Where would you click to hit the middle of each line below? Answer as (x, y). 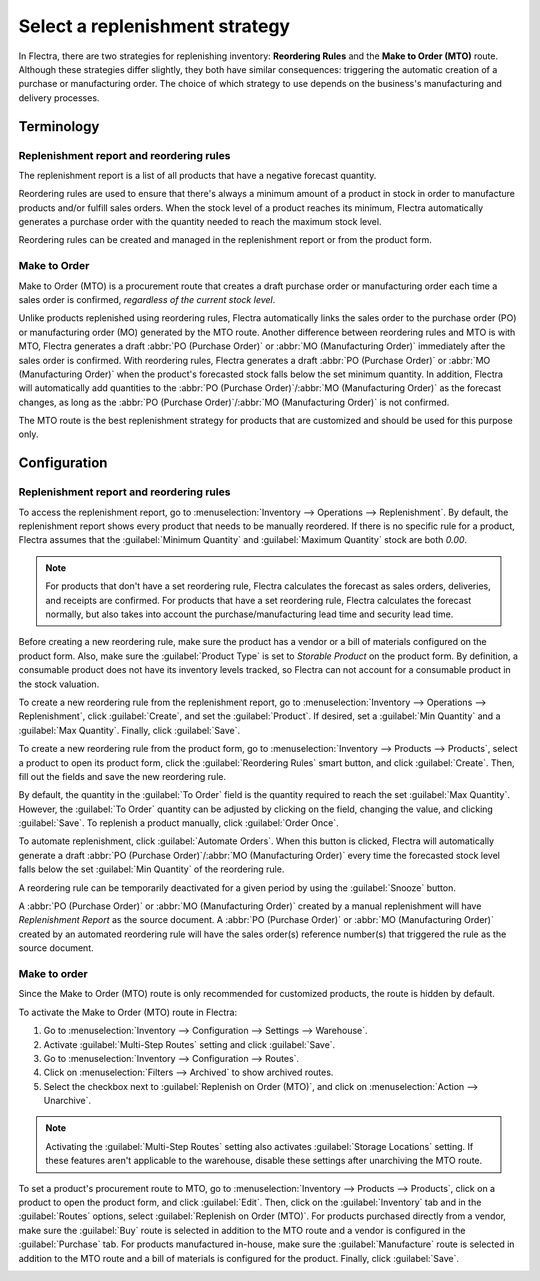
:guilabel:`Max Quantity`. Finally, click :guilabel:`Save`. (129, 730)
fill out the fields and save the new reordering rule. (122, 776)
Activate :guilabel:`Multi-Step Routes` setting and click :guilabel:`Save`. (189, 1044)
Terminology (59, 126)
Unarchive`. (67, 1101)
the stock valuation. (59, 684)
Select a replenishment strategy (154, 26)
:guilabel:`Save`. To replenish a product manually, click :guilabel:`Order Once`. (178, 823)
